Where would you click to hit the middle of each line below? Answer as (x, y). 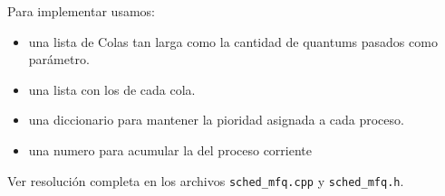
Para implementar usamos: (81, 11)
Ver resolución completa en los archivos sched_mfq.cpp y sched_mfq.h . (206, 180)
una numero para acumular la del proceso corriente (170, 149)
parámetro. (59, 59)
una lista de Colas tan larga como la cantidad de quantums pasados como (233, 41)
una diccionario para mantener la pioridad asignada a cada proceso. (216, 120)
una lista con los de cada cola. (112, 89)
